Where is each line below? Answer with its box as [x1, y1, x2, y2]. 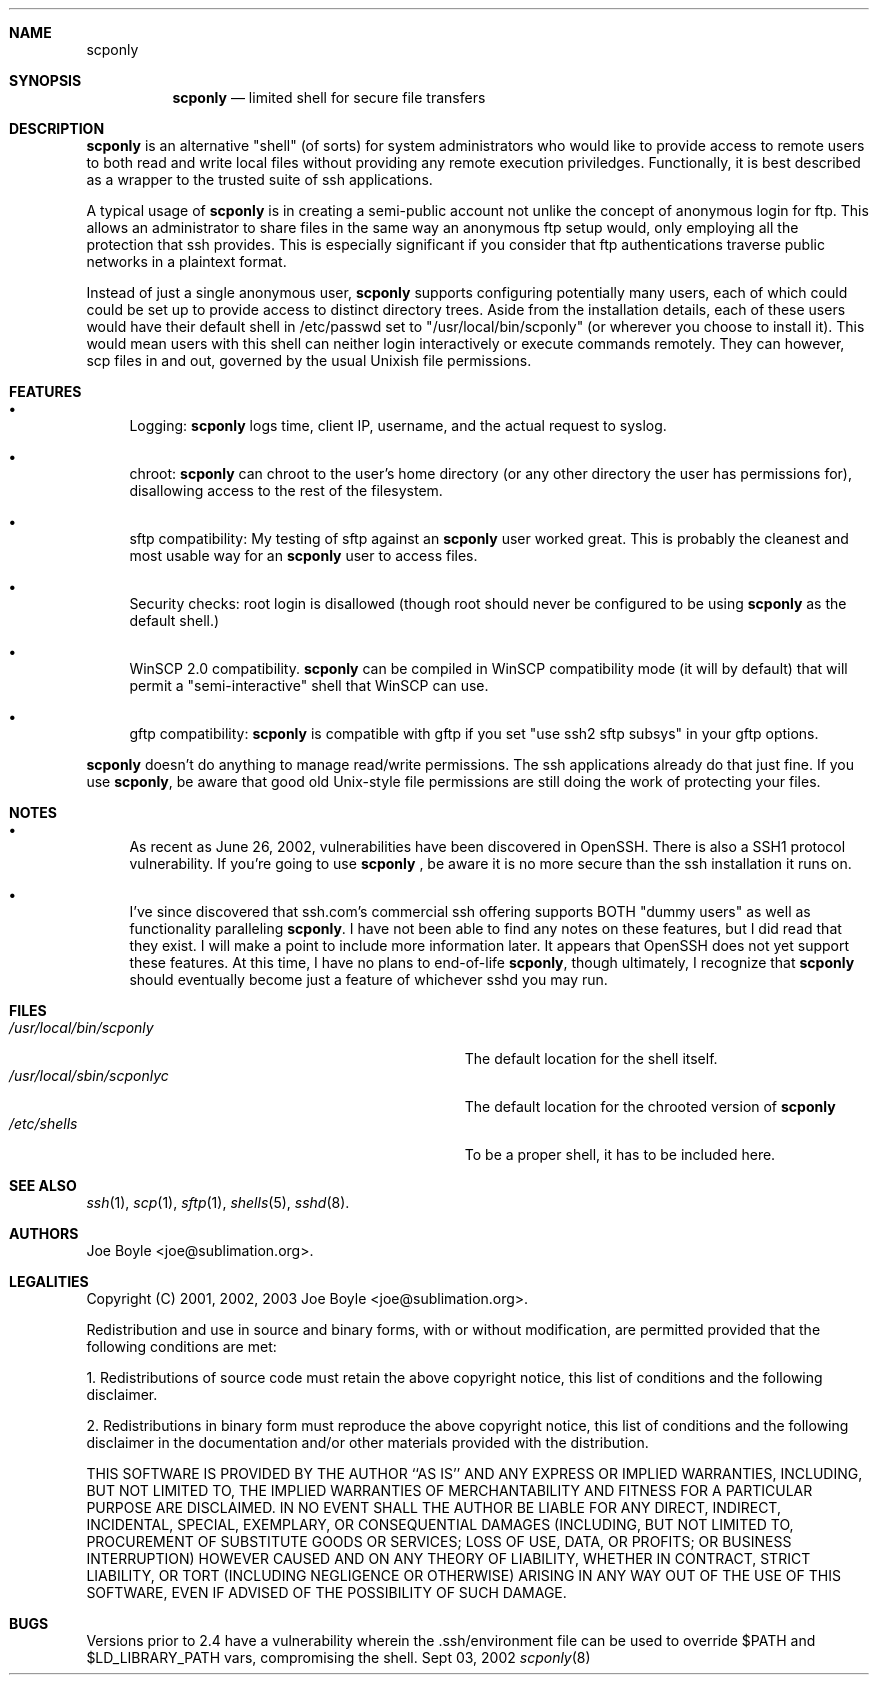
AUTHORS [9, 1225, 79, 1242]
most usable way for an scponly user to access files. [129, 547, 478, 564]
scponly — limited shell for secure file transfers [172, 89, 486, 106]
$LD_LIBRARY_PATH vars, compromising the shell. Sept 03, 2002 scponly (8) [86, 1649, 591, 1666]
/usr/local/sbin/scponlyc [9, 1067, 169, 1084]
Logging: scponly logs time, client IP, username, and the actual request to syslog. [129, 417, 667, 434]
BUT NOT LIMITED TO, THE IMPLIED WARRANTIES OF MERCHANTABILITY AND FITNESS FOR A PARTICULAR [86, 1482, 813, 1499]
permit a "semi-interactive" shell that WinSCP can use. [129, 677, 489, 694]
